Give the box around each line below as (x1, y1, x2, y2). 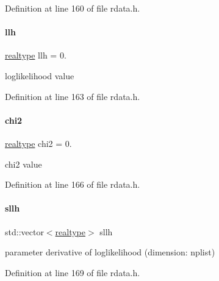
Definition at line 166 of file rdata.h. (5, 178, 140, 191)
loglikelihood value (5, 69, 74, 82)
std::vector (5, 225, 44, 238)
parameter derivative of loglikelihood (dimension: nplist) (5, 246, 215, 258)
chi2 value (5, 157, 42, 170)
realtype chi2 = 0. (5, 137, 72, 149)
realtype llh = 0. (5, 49, 66, 62)
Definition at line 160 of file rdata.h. (5, 2, 140, 14)
